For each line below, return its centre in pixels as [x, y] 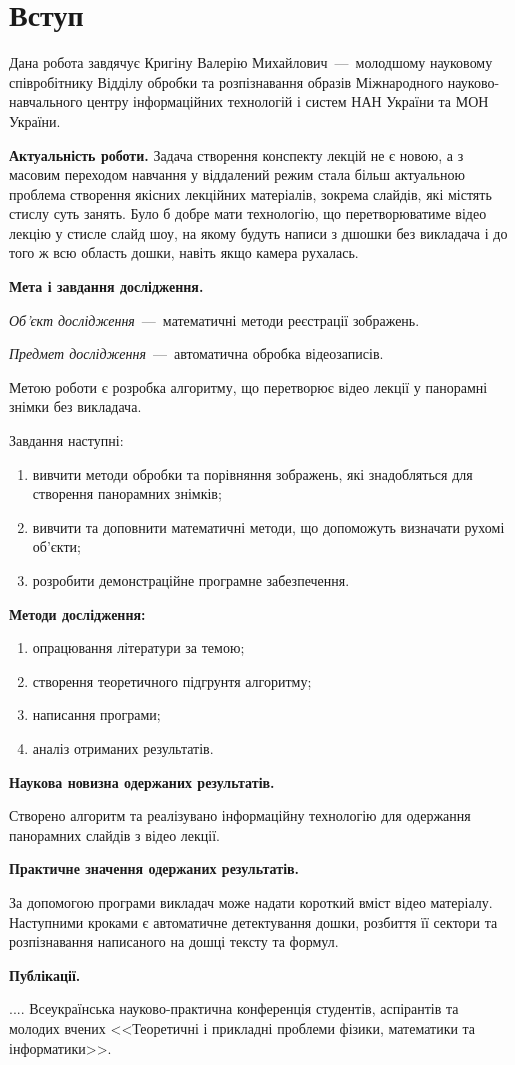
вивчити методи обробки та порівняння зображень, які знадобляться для [252, 473]
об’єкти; [56, 546]
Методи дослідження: [77, 613]
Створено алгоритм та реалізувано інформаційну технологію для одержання [240, 815]
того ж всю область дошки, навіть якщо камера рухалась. [184, 252]
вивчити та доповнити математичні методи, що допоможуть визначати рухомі [268, 526]
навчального [46, 101]
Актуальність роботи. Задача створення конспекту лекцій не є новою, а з [236, 154]
